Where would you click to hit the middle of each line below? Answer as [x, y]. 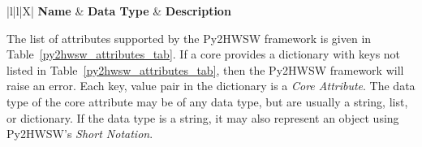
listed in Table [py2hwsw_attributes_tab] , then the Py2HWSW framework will [205, 69]
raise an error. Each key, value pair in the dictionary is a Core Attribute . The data [211, 86]
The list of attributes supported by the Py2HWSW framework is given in [189, 38]
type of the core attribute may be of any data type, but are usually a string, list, [207, 101]
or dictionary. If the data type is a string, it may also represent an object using [203, 117]
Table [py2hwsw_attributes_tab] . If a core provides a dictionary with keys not [204, 54]
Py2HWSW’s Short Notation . [80, 134]
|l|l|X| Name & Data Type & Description [119, 11]
